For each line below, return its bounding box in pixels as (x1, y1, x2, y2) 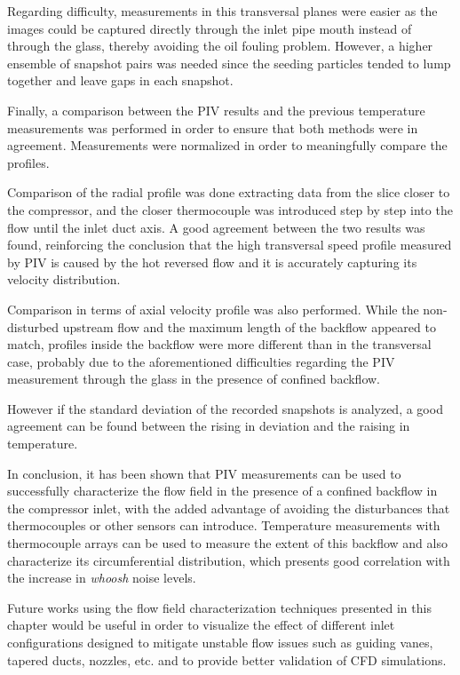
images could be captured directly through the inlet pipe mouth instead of (7, 19, 412, 37)
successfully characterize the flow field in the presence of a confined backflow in (7, 481, 438, 500)
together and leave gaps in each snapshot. (7, 71, 234, 90)
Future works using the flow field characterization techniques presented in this (7, 598, 432, 616)
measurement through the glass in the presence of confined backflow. (7, 369, 381, 388)
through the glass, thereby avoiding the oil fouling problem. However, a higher (7, 36, 433, 55)
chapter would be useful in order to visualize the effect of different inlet (7, 615, 395, 634)
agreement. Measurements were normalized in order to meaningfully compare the (7, 136, 448, 155)
